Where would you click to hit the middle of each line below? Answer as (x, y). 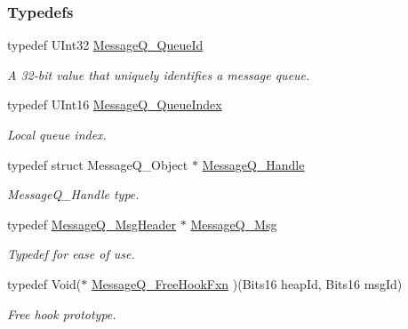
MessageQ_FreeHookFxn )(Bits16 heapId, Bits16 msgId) (247, 283)
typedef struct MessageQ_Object (98, 164)
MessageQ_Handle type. (73, 194)
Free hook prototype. (62, 313)
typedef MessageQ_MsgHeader (92, 224)
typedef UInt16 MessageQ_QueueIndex (115, 104)
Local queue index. (57, 134)
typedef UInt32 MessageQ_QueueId (105, 45)
